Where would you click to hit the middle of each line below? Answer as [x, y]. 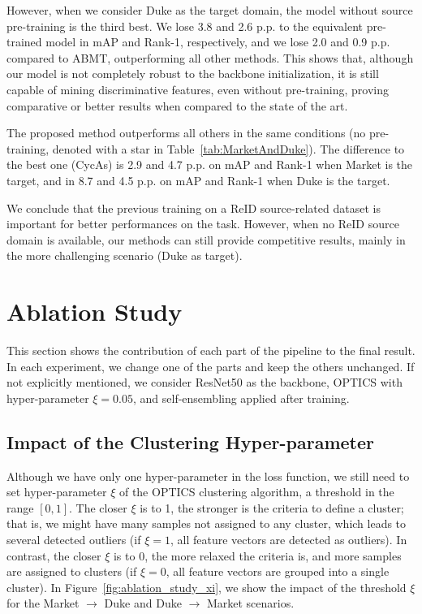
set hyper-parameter [57, 492]
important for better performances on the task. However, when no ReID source [203, 224]
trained [24, 42]
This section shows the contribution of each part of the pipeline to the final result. [211, 350]
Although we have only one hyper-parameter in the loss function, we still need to [208, 476]
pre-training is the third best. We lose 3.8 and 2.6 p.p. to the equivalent [185, 26]
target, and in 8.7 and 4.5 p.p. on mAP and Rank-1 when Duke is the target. [198, 180]
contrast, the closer [54, 555]
